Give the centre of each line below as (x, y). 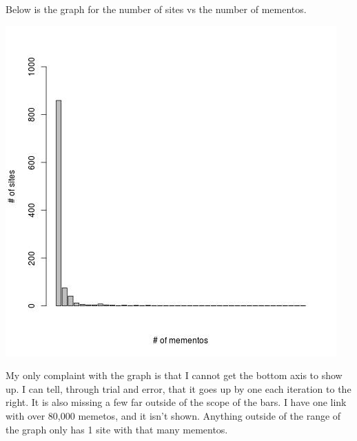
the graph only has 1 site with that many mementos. (117, 429)
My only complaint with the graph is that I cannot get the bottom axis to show (174, 375)
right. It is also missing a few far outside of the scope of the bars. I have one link (176, 402)
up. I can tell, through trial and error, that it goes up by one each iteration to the (178, 388)
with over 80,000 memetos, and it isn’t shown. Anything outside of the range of (173, 415)
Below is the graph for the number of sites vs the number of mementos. (156, 9)
